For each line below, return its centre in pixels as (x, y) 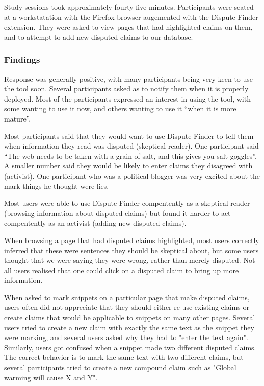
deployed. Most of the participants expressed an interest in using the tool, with (127, 98)
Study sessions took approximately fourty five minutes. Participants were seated (129, 7)
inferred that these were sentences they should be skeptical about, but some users (131, 250)
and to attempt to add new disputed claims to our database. (99, 37)
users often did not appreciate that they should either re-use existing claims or (127, 307)
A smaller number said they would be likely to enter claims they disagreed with (128, 166)
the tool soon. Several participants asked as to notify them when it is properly (126, 89)
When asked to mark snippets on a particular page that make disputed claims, (127, 297)
